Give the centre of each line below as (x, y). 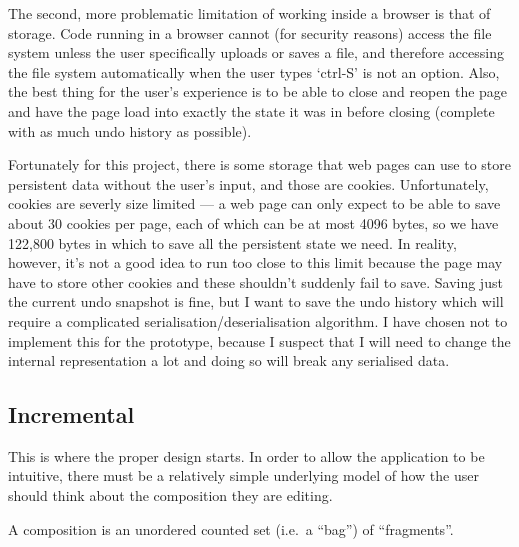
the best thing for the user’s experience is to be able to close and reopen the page (258, 91)
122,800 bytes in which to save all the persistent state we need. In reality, (232, 242)
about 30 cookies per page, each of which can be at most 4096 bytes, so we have (253, 222)
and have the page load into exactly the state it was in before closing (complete (251, 110)
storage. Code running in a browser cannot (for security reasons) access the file (250, 32)
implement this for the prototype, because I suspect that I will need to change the (259, 340)
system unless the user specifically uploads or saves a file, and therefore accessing (256, 52)
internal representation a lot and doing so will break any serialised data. (229, 360)
